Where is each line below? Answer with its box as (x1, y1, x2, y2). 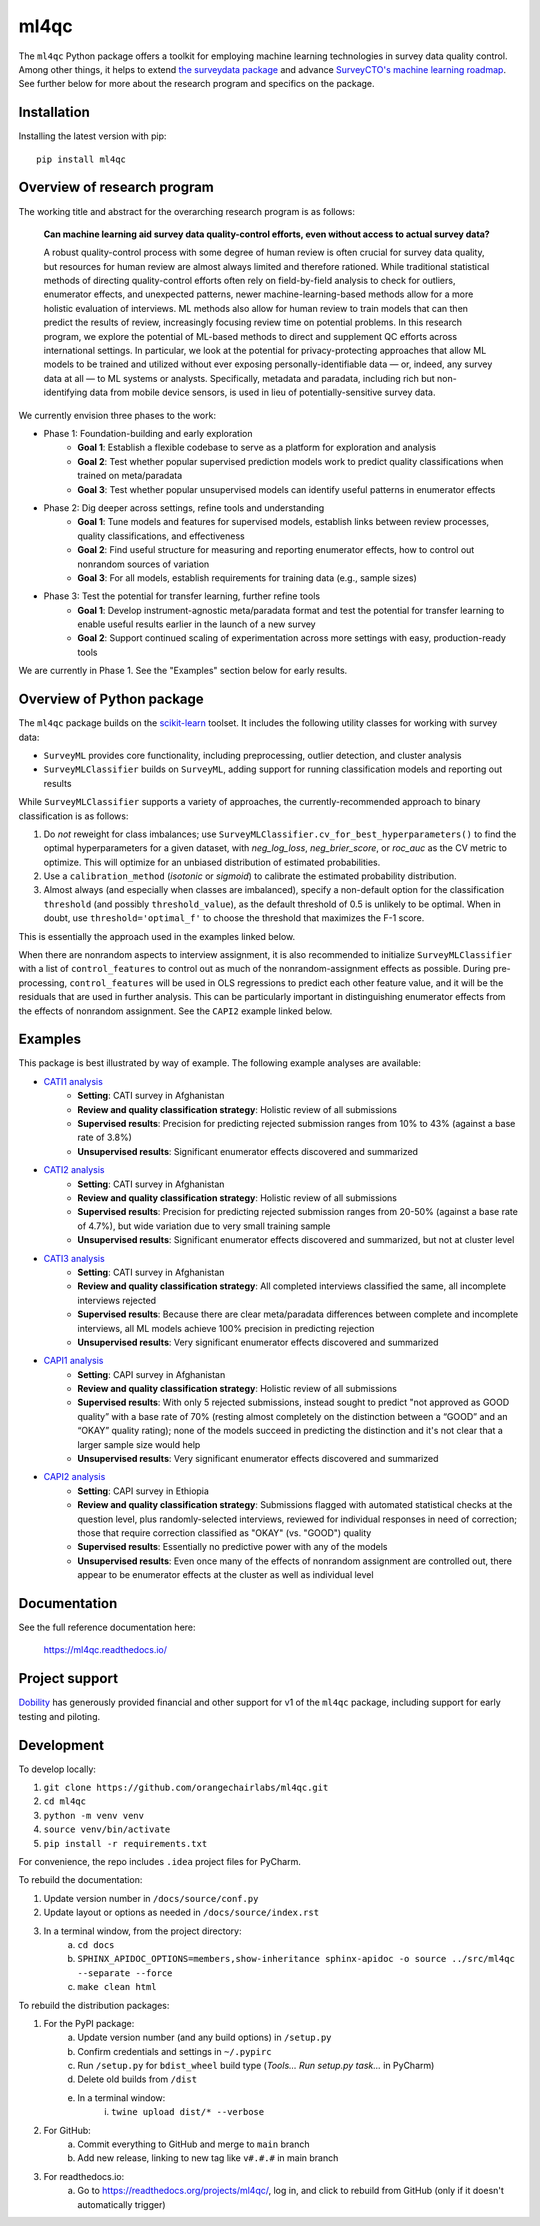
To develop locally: (18, 1763, 97, 1775)
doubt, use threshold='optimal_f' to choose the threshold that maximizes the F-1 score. (43, 912, 425, 924)
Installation (18, 104, 90, 121)
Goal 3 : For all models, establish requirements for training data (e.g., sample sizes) (77, 571, 417, 584)
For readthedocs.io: (43, 2170, 125, 2182)
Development (18, 1736, 105, 1754)
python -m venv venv (43, 1810, 145, 1821)
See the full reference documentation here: (18, 1621, 196, 1634)
